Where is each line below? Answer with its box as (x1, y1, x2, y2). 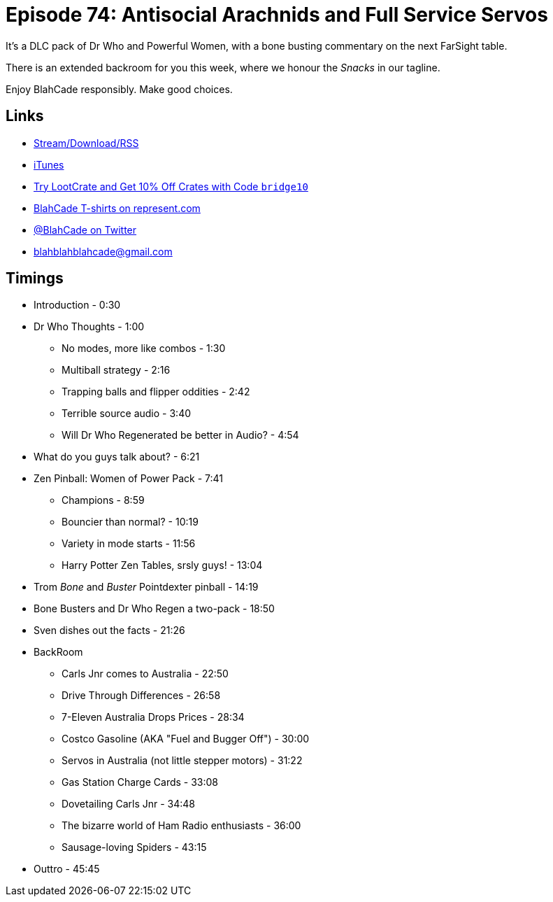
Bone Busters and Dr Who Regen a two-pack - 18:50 (34, 602, 275, 615)
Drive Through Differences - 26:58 (62, 689, 221, 702)
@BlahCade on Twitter (34, 223, 137, 236)
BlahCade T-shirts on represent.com (34, 202, 201, 214)
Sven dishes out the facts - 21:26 (34, 624, 185, 637)
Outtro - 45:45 (34, 863, 100, 875)
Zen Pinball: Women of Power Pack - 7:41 (34, 472, 224, 485)
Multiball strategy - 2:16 (62, 364, 171, 376)
